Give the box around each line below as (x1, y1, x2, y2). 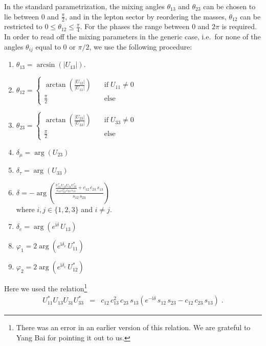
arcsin (36, 61, 55, 69)
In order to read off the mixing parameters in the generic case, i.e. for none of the (4, 31, 261, 42)
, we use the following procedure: (89, 41, 192, 52)
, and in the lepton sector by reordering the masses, (65, 11, 227, 21)
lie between (4, 11, 39, 21)
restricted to (4, 21, 42, 32)
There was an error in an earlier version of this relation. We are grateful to (16, 322, 251, 333)
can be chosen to (203, 1, 256, 11)
